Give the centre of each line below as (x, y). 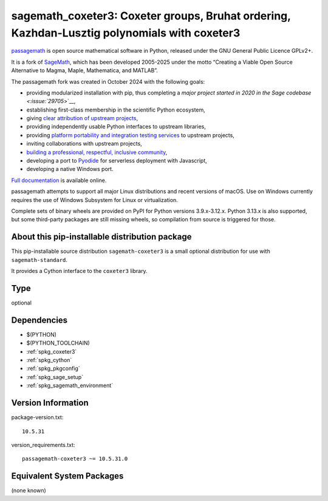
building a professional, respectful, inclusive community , (97, 152)
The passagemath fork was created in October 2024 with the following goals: (108, 81)
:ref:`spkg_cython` (49, 360)
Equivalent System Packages (67, 476)
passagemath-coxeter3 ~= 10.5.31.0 (75, 459)
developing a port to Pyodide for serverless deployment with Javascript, (117, 161)
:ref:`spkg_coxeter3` (52, 351)
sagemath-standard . (39, 260)
